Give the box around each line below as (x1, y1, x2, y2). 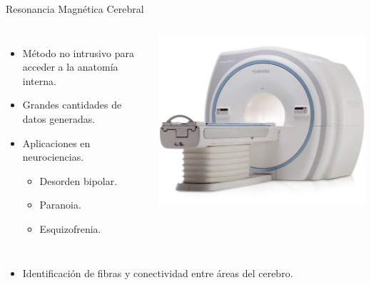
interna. (22, 73, 56, 88)
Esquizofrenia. (39, 221, 101, 236)
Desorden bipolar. (39, 173, 118, 188)
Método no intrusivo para (22, 45, 134, 60)
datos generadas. (22, 111, 96, 126)
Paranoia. (39, 197, 81, 212)
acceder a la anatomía (22, 59, 118, 74)
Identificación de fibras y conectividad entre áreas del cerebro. (22, 265, 293, 280)
